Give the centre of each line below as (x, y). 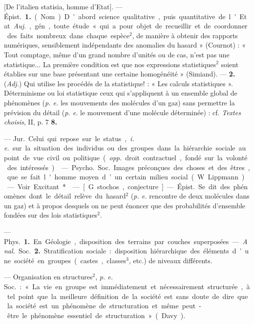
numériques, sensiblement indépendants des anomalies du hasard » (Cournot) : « (125, 45)
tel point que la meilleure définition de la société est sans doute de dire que (127, 296)
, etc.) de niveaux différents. (170, 260)
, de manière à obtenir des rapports (185, 35)
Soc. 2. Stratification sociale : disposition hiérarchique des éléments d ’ (130, 251)
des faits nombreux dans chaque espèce (68, 35)
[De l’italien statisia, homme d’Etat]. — (63, 6)
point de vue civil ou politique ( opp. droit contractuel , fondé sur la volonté (126, 157)
